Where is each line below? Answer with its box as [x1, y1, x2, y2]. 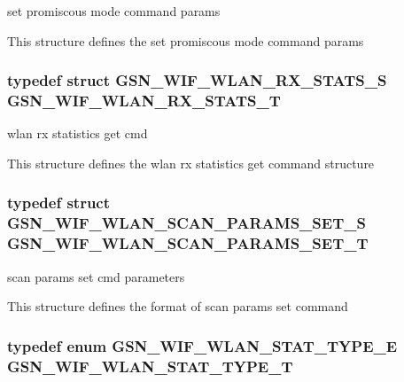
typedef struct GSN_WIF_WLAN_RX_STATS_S [7, 69, 387, 91]
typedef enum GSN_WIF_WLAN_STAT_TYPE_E [7, 334, 398, 356]
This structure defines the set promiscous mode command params [7, 31, 364, 50]
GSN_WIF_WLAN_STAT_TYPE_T [7, 355, 293, 377]
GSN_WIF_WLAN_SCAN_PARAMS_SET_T [7, 232, 369, 254]
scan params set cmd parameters [7, 267, 185, 285]
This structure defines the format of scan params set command [7, 297, 348, 316]
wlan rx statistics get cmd [7, 124, 148, 143]
